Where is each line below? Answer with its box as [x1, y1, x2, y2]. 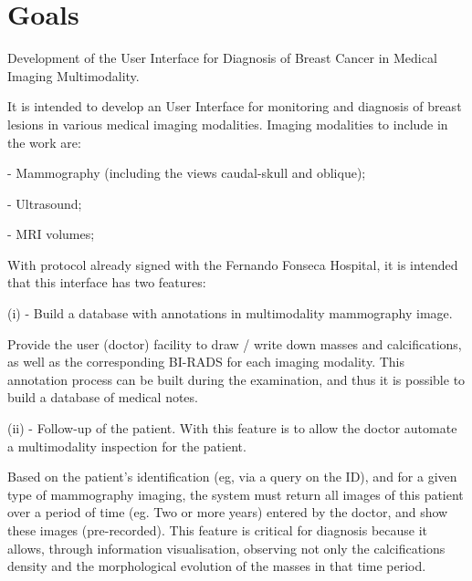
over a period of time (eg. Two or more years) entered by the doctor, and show [7, 503, 448, 522]
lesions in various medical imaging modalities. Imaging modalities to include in [7, 114, 448, 133]
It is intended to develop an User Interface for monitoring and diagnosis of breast [7, 97, 462, 116]
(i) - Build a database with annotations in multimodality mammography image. [7, 304, 453, 323]
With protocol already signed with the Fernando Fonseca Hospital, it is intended [7, 254, 458, 274]
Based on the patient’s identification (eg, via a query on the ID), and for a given [7, 467, 457, 486]
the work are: [7, 132, 81, 151]
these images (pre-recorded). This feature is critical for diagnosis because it [7, 521, 428, 539]
